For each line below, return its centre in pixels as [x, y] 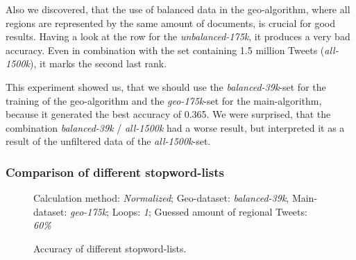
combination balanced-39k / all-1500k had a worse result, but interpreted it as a [175, 127]
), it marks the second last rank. [99, 63]
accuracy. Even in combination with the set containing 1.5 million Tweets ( [165, 50]
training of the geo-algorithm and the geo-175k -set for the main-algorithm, [164, 100]
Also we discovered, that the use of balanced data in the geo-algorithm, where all [178, 9]
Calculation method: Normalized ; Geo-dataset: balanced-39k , [161, 198]
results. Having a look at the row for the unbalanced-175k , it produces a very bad [178, 36]
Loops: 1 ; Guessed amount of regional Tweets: [210, 211]
